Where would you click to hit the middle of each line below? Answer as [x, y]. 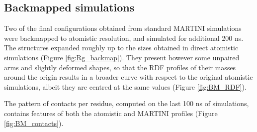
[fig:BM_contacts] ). [34, 123]
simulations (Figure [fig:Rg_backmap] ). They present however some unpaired [122, 57]
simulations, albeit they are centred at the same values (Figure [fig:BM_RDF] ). [125, 86]
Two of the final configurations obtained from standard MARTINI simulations [123, 28]
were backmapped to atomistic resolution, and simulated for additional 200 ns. [124, 38]
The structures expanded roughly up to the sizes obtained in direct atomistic [121, 48]
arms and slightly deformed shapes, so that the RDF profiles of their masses [120, 67]
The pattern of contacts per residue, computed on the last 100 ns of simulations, [127, 103]
